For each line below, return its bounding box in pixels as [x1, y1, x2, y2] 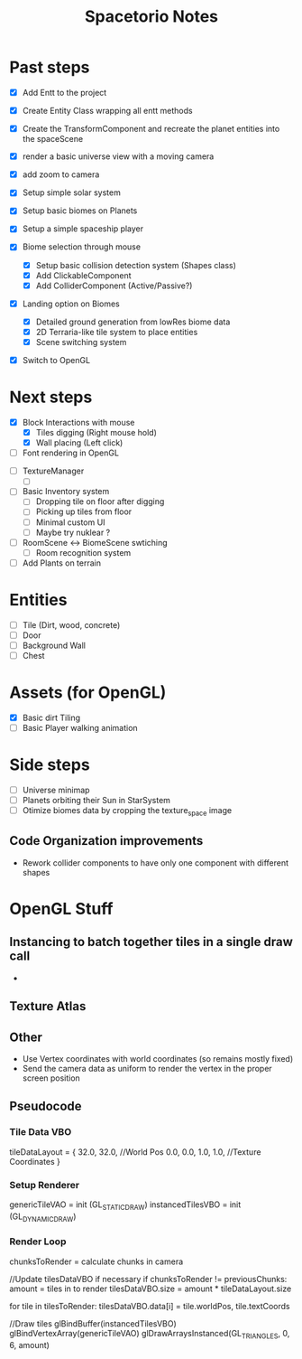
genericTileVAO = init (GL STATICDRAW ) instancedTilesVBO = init [9, 1199, 242, 1212]
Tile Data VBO [9, 1126, 72, 1139]
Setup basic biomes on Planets [22, 205, 138, 216]
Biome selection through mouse [22, 241, 142, 252]
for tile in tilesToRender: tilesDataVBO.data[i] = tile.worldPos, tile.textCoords [9, 1300, 290, 1311]
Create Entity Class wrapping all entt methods [22, 106, 193, 116]
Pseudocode [9, 1099, 83, 1114]
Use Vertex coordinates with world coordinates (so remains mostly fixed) [22, 1053, 294, 1064]
